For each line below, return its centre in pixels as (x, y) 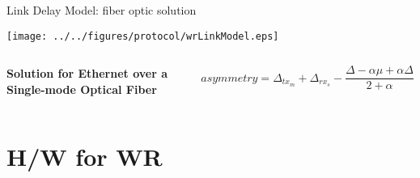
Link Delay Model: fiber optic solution (102, 10)
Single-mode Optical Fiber (82, 89)
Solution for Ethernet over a (87, 73)
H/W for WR (85, 156)
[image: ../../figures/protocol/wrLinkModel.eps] (143, 36)
